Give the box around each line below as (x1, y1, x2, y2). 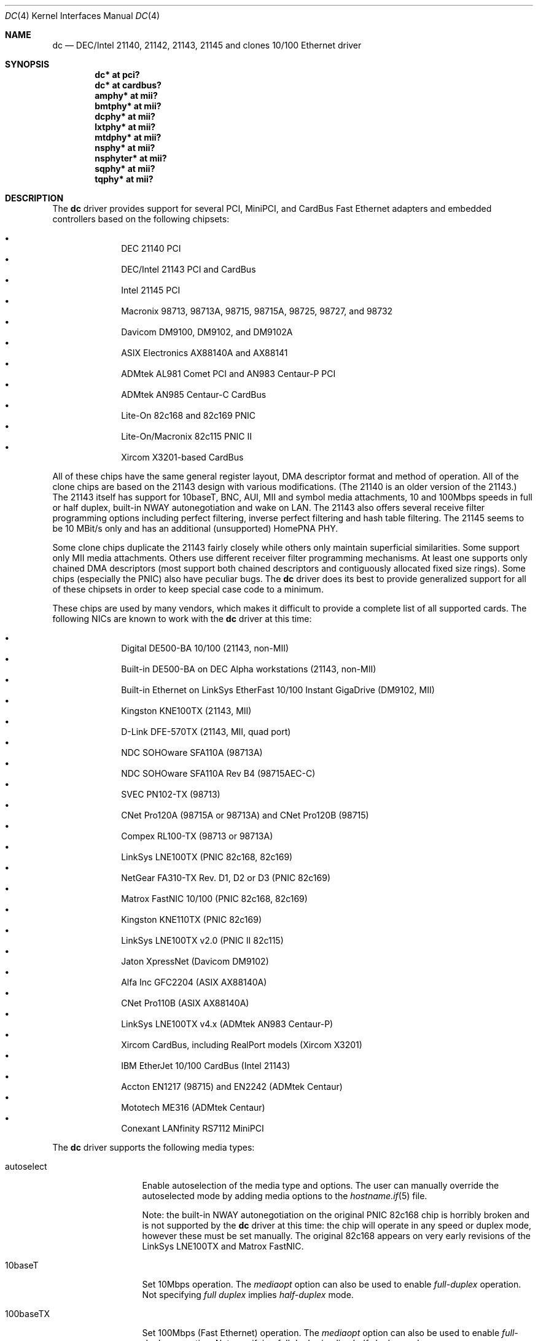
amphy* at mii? (95, 90, 158, 101)
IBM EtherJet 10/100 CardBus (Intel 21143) (121, 1060, 290, 1071)
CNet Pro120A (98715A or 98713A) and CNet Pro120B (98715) (121, 810, 369, 820)
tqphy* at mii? (95, 174, 154, 184)
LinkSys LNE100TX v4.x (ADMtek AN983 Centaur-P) (121, 1019, 333, 1029)
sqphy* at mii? (95, 163, 155, 174)
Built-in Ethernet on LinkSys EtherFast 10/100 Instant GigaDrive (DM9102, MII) (121, 685, 435, 695)
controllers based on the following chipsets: (52, 214, 230, 224)
